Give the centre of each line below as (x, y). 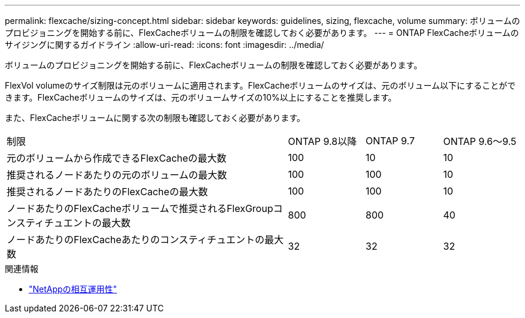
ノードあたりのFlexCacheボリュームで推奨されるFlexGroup (140, 208)
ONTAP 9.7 (390, 141)
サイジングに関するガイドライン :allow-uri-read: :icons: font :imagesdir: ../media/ (165, 45)
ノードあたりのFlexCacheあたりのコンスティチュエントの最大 (145, 240)
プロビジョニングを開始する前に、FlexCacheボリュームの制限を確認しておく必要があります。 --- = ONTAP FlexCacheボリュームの (262, 33)
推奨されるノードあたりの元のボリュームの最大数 (117, 175)
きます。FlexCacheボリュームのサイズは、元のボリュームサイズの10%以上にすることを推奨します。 (201, 97)
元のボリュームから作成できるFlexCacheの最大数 (117, 158)
